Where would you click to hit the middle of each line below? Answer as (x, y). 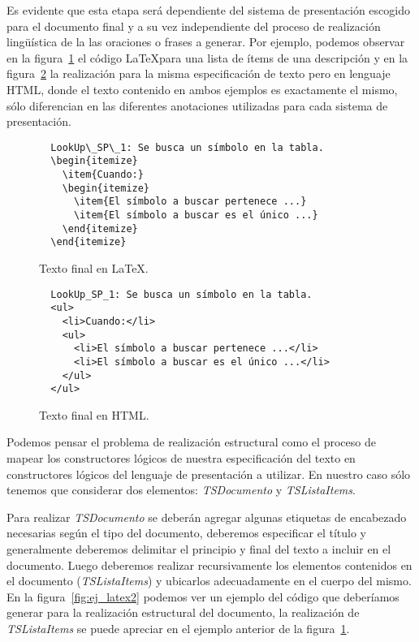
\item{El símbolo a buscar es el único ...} (196, 215)
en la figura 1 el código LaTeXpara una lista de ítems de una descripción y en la (207, 57)
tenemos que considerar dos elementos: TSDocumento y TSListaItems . (181, 490)
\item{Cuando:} (103, 175)
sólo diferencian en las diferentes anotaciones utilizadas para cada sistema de (197, 105)
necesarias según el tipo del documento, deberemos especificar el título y (187, 533)
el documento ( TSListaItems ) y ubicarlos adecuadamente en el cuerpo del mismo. (209, 581)
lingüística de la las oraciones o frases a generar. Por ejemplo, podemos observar (206, 42)
